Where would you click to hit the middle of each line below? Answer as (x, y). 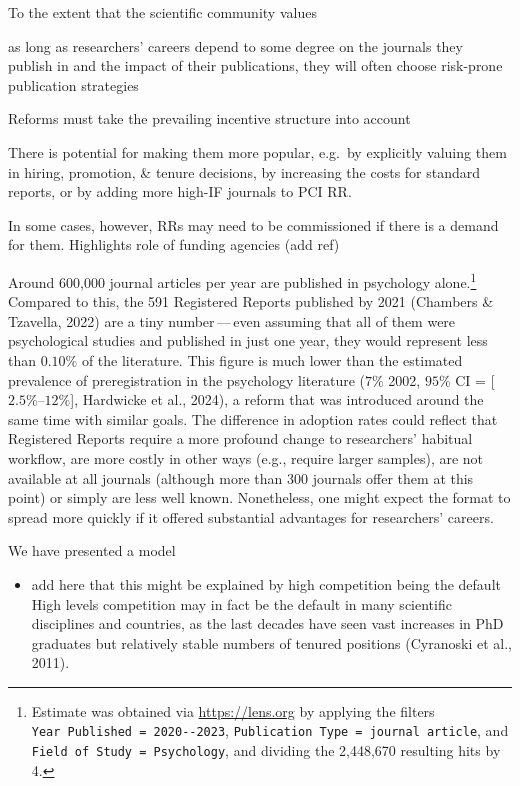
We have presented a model (92, 550)
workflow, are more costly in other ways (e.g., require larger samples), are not (246, 457)
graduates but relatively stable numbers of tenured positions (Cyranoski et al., (271, 642)
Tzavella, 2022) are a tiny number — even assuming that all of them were (232, 320)
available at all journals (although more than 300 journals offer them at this (241, 477)
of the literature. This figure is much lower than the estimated (272, 359)
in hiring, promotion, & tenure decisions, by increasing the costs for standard (244, 171)
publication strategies (73, 84)
